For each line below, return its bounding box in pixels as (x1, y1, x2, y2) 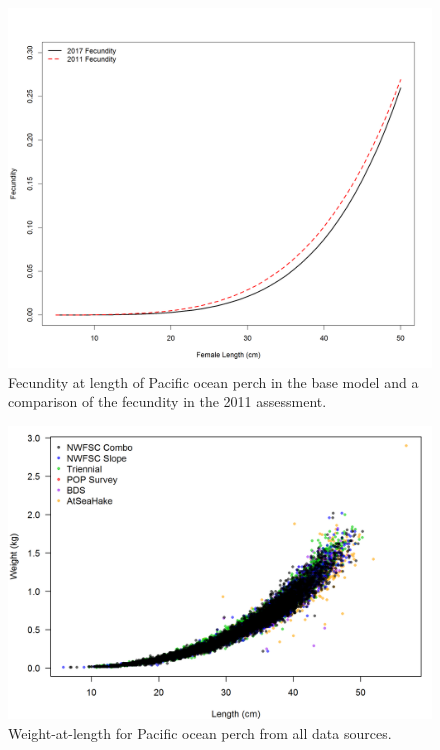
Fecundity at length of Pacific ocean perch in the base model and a (8, 371, 419, 392)
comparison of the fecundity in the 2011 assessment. (8, 391, 327, 412)
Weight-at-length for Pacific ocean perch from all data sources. (8, 722, 392, 743)
